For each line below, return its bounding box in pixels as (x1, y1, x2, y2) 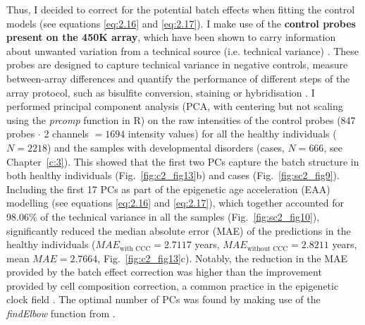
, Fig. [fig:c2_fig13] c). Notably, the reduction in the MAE (97, 250, 348, 265)
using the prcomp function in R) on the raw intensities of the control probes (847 (6, 112, 356, 127)
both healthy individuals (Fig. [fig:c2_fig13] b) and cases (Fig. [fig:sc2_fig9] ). (6, 168, 340, 183)
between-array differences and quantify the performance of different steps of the (6, 70, 350, 85)
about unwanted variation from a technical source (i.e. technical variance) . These (6, 43, 359, 58)
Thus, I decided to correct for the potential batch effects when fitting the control (6, 2, 355, 16)
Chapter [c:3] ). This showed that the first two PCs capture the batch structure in (6, 154, 359, 168)
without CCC (247, 245, 288, 252)
